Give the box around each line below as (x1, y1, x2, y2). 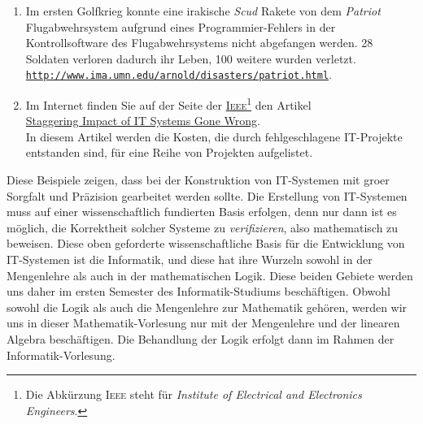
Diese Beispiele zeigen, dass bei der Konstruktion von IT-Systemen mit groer (7, 171, 390, 188)
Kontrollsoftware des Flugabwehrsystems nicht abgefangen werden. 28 (25, 34, 373, 51)
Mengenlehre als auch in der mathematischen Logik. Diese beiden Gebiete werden (7, 266, 413, 283)
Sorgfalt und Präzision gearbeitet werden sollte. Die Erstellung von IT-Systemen (7, 187, 408, 204)
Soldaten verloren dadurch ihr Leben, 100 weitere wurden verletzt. (25, 50, 356, 67)
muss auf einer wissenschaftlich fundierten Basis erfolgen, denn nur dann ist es (7, 203, 397, 220)
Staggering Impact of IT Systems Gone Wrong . (25, 112, 260, 129)
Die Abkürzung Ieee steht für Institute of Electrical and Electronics (25, 386, 362, 403)
